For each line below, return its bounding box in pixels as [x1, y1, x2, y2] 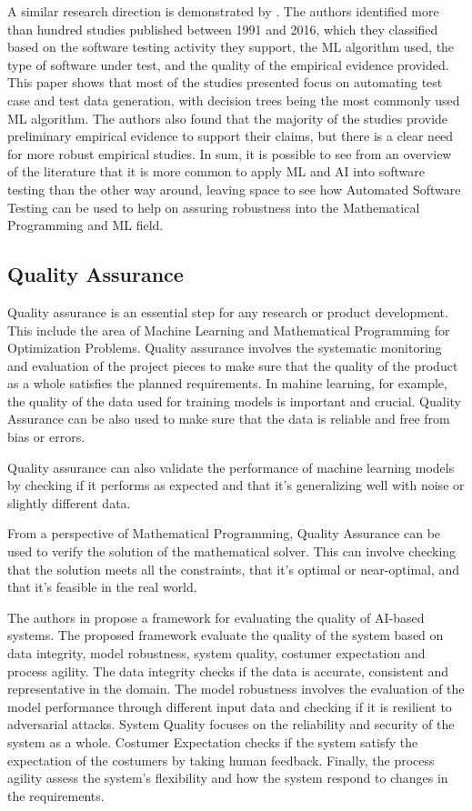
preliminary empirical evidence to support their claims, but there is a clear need [7, 126, 454, 145]
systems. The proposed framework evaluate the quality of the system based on [7, 626, 444, 645]
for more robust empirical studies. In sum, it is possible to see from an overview [7, 144, 452, 163]
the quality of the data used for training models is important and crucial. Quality [7, 391, 461, 410]
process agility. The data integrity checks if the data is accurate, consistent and [7, 661, 449, 680]
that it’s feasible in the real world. [7, 577, 197, 596]
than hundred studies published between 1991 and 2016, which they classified [7, 19, 438, 38]
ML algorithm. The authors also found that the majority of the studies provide [7, 108, 448, 127]
